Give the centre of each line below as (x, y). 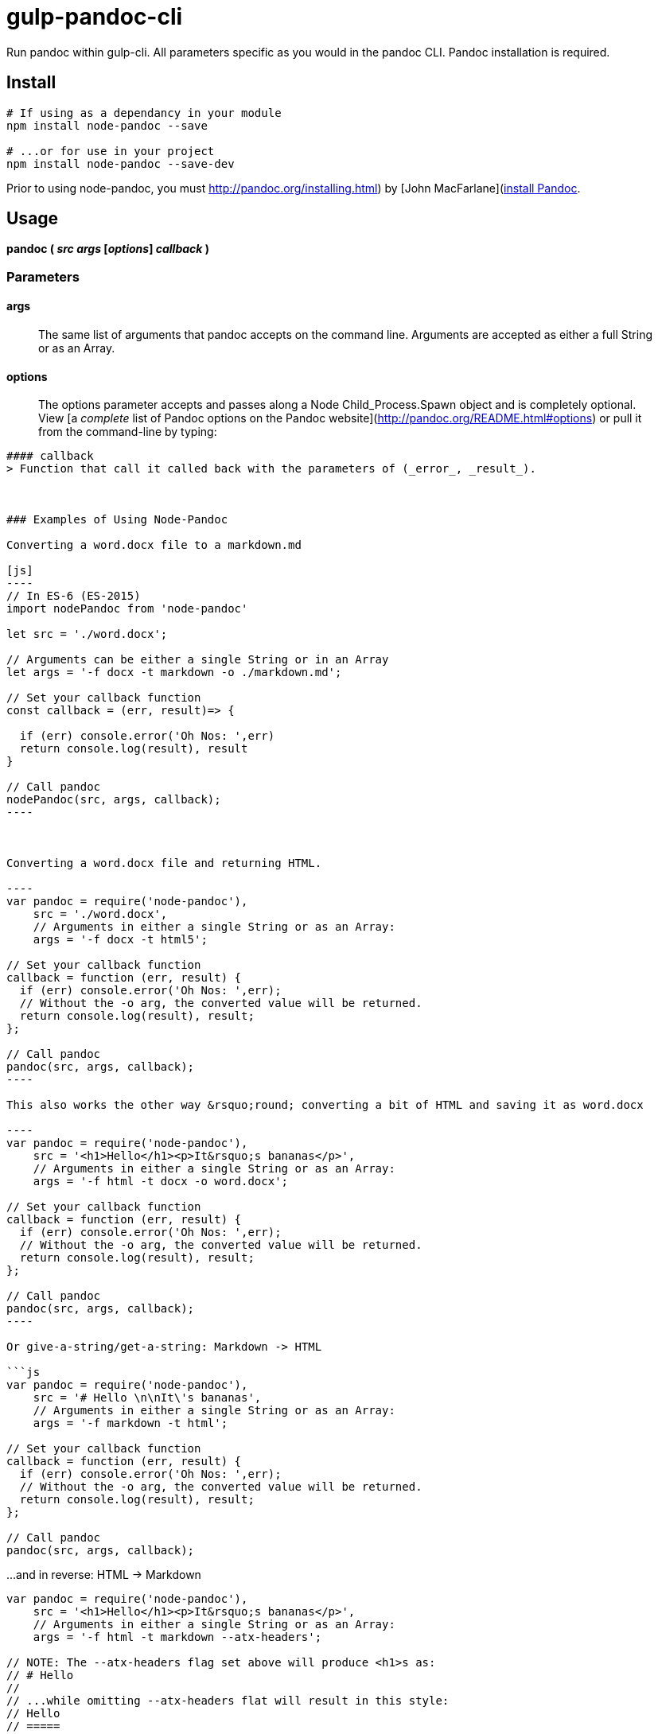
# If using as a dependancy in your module (144, 113)
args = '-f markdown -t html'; (130, 1423)
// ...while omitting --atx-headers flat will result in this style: (228, 1701)
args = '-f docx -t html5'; (120, 940)
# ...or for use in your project (111, 151)
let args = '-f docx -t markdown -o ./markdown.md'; (174, 673)
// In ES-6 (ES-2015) (74, 596)
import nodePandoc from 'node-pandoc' (127, 609)
